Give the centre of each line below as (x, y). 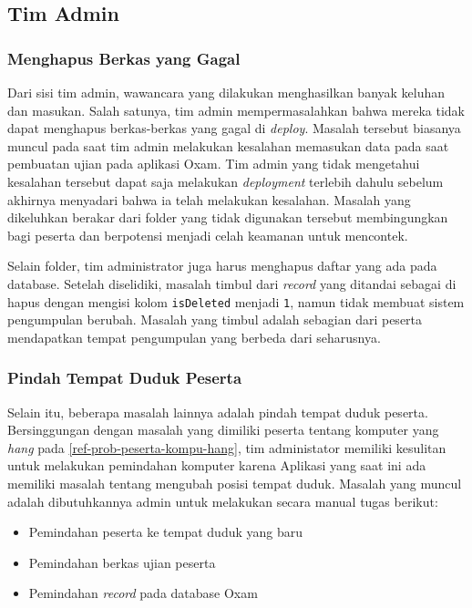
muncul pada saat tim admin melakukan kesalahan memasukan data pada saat (228, 145)
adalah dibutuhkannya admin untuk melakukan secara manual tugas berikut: (223, 501)
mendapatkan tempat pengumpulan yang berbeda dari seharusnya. (194, 337)
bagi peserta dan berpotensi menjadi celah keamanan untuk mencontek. (208, 235)
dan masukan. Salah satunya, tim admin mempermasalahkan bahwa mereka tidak (236, 110)
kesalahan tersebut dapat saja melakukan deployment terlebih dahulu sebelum (226, 181)
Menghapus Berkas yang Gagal (124, 58)
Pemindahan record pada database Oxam (143, 593)
